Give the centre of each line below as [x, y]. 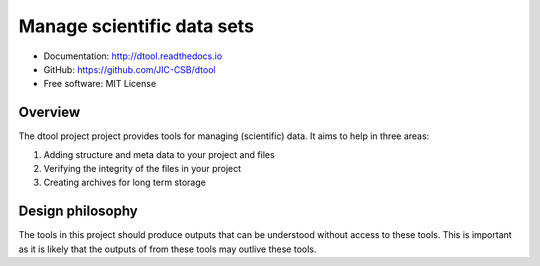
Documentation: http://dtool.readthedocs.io [133, 56]
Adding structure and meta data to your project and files [159, 154]
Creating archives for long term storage [125, 182]
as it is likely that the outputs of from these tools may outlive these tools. [167, 249]
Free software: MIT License [100, 84]
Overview [49, 112]
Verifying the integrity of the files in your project [142, 169]
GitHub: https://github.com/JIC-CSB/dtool [129, 69]
